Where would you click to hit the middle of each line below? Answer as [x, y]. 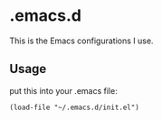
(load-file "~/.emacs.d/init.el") [75, 107]
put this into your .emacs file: [63, 90]
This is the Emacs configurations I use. [81, 41]
